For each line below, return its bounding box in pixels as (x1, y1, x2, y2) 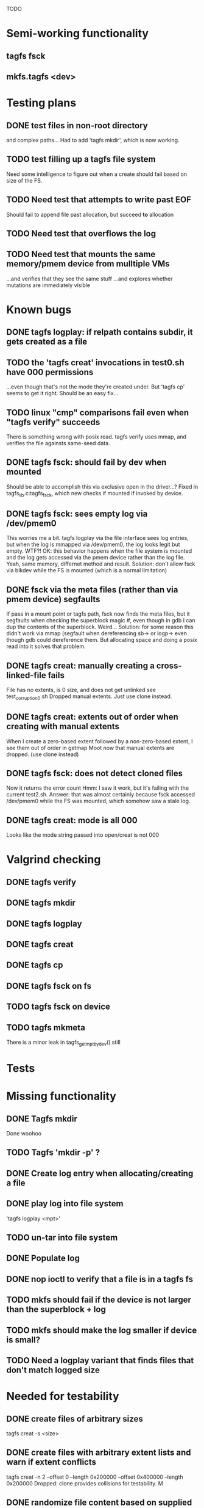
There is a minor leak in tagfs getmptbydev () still (6, 1038, 121, 1047)
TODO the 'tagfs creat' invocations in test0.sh (6, 357, 185, 368)
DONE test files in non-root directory (6, 120, 148, 131)
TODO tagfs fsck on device (6, 1002, 111, 1012)
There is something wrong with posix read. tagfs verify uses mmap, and (6, 433, 187, 440)
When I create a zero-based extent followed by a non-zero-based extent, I (6, 737, 193, 745)
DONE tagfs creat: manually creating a (6, 660, 155, 671)
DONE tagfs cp (6, 960, 63, 971)
